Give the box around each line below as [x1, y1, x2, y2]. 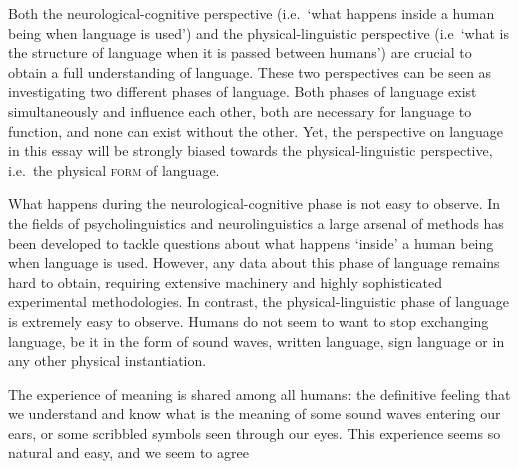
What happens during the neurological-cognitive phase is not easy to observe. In [8, 193, 501, 214]
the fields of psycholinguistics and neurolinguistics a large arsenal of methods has [8, 212, 504, 233]
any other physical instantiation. [8, 350, 207, 371]
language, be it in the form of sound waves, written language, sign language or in [8, 330, 505, 351]
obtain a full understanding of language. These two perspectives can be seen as [8, 61, 492, 82]
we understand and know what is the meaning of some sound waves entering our [8, 403, 501, 424]
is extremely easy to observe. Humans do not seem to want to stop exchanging [8, 310, 489, 331]
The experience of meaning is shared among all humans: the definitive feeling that [8, 383, 511, 404]
